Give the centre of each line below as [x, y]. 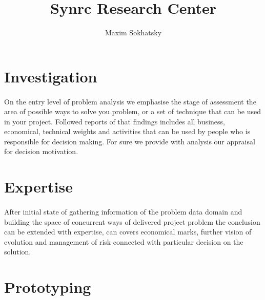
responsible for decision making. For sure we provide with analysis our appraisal [130, 141]
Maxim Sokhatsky [133, 33]
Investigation [51, 76]
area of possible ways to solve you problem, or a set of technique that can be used [133, 111]
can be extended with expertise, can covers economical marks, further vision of [128, 232]
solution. [18, 252]
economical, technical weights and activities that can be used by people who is [127, 131]
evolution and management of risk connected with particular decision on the [124, 241]
